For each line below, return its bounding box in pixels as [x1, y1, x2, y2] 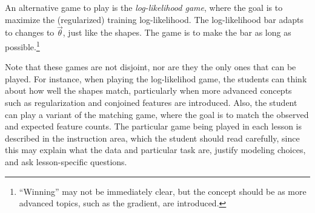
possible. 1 [5, 39, 40, 53]
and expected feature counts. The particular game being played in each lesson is [5, 120, 302, 133]
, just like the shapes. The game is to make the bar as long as [62, 26, 291, 39]
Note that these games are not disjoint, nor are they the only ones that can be [5, 61, 296, 73]
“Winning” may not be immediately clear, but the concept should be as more [19, 185, 307, 197]
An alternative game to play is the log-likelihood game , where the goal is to [5, 1, 283, 13]
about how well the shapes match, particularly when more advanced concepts [5, 84, 292, 97]
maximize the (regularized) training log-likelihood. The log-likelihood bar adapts [5, 13, 304, 25]
